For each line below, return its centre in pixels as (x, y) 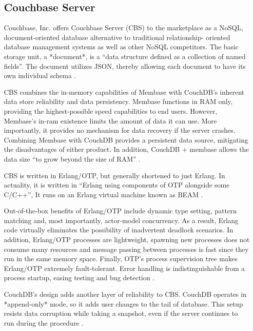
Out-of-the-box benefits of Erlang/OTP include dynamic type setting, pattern (120, 211)
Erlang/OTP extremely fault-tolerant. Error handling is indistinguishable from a (124, 268)
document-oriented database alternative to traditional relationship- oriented (117, 37)
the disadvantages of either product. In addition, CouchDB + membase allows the (126, 149)
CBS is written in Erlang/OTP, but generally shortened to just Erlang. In (115, 175)
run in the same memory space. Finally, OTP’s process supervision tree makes (121, 259)
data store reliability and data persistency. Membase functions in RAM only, (118, 101)
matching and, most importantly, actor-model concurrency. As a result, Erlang (121, 220)
